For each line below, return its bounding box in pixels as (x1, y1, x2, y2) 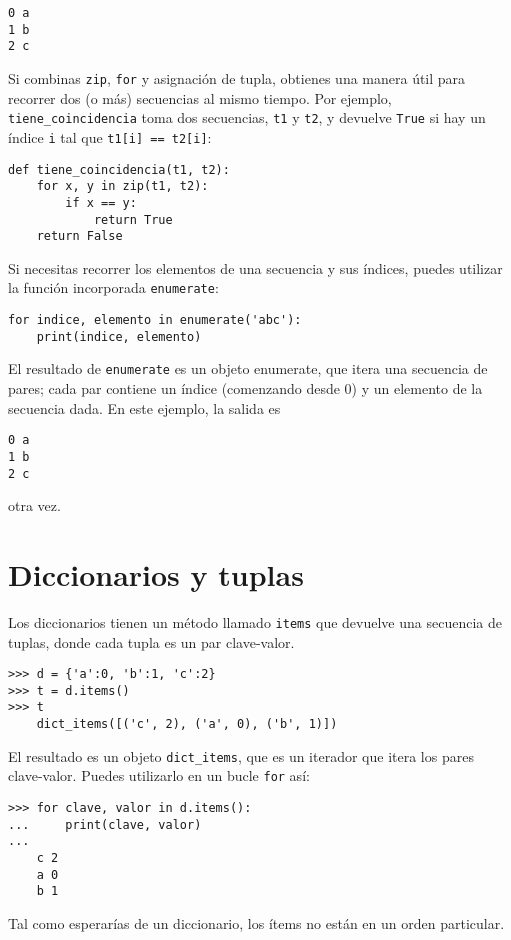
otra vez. (8, 495, 61, 516)
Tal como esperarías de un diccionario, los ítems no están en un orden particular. (8, 913, 505, 934)
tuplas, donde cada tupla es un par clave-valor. (8, 631, 295, 652)
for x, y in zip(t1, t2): (36, 179, 209, 194)
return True (93, 212, 173, 227)
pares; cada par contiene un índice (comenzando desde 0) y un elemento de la (8, 378, 483, 399)
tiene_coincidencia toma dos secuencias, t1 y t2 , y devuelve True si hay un (8, 107, 486, 128)
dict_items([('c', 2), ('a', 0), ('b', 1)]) (36, 717, 338, 732)
